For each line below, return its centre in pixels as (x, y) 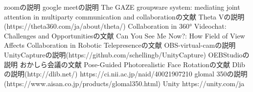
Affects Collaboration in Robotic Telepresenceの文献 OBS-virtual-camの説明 (120, 45)
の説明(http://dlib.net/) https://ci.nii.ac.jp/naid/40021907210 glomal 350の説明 (126, 74)
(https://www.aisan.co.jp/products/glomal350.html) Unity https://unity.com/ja (124, 83)
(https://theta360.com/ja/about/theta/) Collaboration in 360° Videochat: (115, 26)
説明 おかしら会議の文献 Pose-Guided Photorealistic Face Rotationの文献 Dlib (125, 64)
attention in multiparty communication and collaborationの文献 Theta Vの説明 (124, 16)
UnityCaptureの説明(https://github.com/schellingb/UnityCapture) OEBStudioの (127, 54)
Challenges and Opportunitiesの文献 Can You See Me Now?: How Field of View (125, 35)
